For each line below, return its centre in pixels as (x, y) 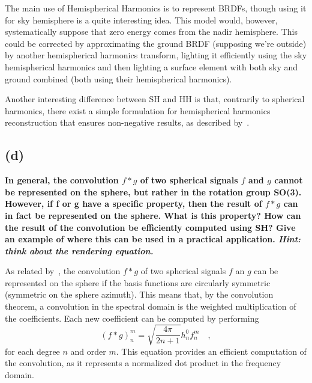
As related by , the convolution (63, 271)
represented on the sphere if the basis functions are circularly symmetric (138, 282)
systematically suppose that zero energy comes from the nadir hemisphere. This (151, 32)
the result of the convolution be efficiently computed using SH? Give (150, 227)
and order (88, 351)
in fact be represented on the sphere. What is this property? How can (153, 215)
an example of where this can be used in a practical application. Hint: (153, 239)
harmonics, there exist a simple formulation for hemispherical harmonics (138, 110)
